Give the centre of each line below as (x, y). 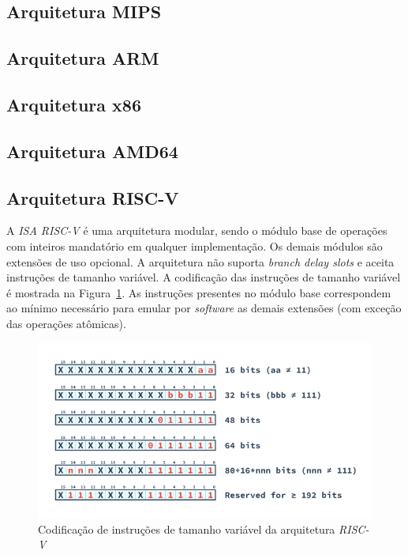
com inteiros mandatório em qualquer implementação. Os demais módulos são (195, 245)
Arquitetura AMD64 (92, 151)
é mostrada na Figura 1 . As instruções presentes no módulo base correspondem (199, 292)
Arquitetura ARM (83, 58)
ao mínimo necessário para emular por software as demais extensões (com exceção (204, 308)
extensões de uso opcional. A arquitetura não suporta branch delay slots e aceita (200, 261)
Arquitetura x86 (74, 104)
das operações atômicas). (66, 323)
